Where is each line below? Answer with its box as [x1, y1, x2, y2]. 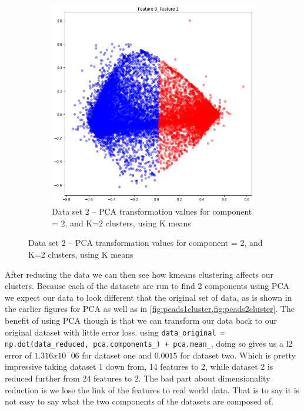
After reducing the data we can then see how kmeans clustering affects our [5, 268, 273, 280]
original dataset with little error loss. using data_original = [5, 325, 225, 338]
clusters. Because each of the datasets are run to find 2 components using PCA [5, 280, 289, 292]
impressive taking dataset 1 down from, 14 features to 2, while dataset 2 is [5, 360, 273, 373]
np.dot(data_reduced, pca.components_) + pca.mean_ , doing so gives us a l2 [5, 337, 293, 350]
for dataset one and [82, 348, 152, 361]
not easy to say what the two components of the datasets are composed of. [5, 395, 273, 407]
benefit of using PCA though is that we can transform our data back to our [5, 314, 277, 326]
